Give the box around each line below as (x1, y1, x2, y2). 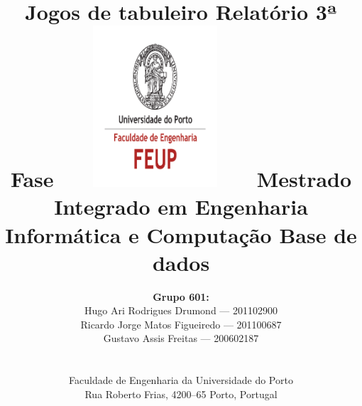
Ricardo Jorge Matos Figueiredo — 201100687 (80, 316, 282, 331)
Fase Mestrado (10, 164, 352, 193)
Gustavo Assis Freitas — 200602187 (103, 331, 259, 346)
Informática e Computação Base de (5, 220, 357, 249)
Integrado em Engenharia (54, 192, 308, 221)
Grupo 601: (153, 289, 209, 304)
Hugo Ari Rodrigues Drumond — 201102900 (84, 303, 278, 318)
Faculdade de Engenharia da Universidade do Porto (69, 373, 293, 388)
